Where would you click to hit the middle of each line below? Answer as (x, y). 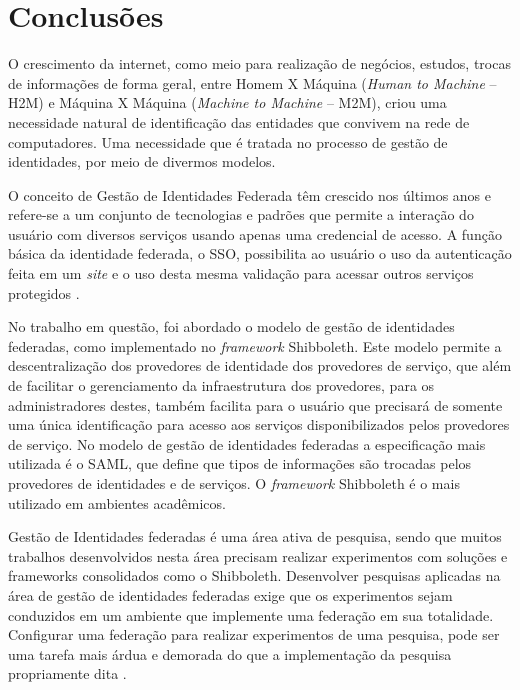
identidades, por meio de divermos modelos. (142, 161)
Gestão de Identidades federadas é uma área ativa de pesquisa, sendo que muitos (255, 536)
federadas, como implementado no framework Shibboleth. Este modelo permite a (255, 345)
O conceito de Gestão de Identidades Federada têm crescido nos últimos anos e (249, 194)
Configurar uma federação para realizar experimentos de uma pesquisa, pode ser (254, 634)
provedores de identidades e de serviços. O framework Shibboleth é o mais (234, 483)
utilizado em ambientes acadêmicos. (117, 502)
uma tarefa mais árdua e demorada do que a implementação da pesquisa (230, 653)
